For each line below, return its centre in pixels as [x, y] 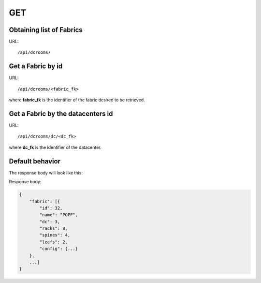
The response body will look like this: [46, 173]
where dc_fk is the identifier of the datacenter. [55, 147]
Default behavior [35, 161]
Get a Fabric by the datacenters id [61, 114]
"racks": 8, [53, 228]
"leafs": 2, [53, 242]
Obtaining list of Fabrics [46, 30]
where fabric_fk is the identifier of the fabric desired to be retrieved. [77, 100]
